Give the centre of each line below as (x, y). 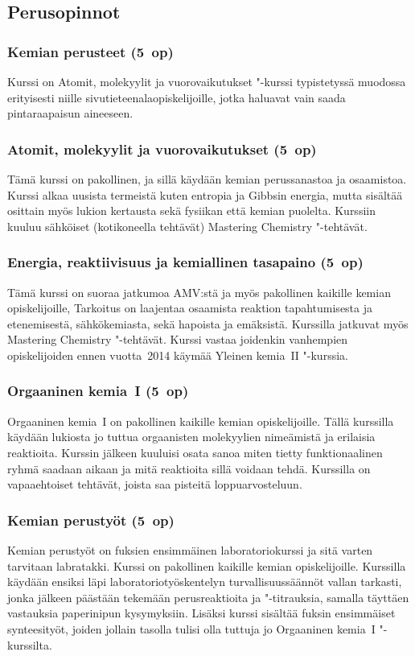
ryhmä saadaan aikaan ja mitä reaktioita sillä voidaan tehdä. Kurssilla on (189, 468)
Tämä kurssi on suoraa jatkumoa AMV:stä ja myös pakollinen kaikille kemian (199, 292)
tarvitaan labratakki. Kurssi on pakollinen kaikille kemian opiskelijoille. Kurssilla (207, 565)
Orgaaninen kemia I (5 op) (98, 391)
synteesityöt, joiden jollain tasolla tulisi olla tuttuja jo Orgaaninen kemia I (191, 628)
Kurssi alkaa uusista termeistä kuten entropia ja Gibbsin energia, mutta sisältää (205, 194)
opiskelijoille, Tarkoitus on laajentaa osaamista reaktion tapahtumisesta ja (190, 308)
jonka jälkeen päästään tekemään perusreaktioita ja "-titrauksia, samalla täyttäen (208, 597)
